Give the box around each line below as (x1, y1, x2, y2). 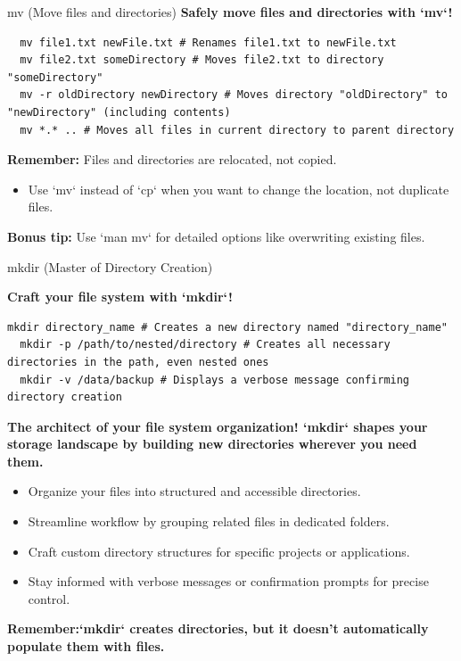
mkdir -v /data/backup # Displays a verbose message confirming (20, 373, 410, 386)
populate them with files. (7, 637, 165, 656)
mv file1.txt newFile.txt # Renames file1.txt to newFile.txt (20, 36, 397, 49)
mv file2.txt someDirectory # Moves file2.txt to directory (20, 54, 384, 67)
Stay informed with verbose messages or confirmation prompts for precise (28, 572, 429, 591)
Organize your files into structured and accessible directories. (28, 482, 361, 500)
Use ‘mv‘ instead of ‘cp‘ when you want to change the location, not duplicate (28, 179, 449, 198)
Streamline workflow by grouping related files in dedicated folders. (28, 512, 390, 531)
